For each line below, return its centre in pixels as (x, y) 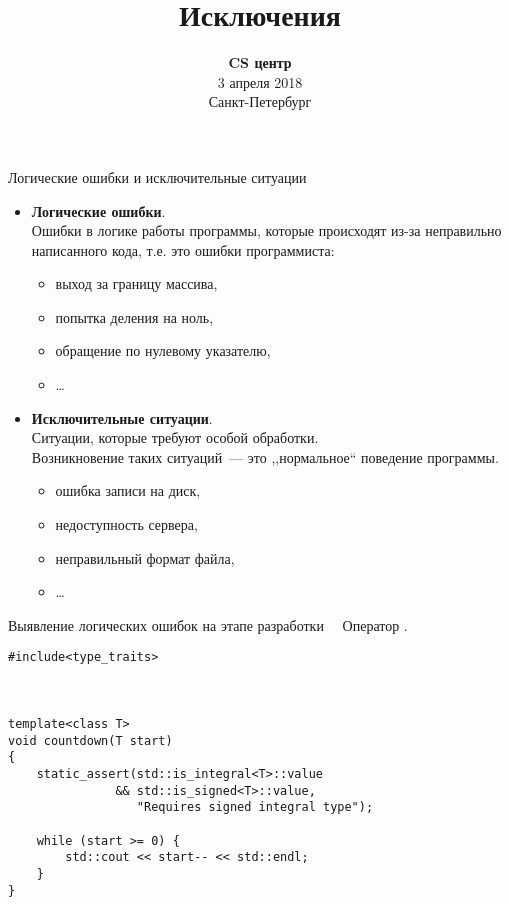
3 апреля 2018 (260, 81)
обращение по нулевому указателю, (163, 350)
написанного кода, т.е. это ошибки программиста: (183, 249)
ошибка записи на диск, (128, 490)
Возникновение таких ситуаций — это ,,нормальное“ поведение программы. (265, 456)
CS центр (260, 62)
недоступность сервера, (126, 524)
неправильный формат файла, (145, 557)
